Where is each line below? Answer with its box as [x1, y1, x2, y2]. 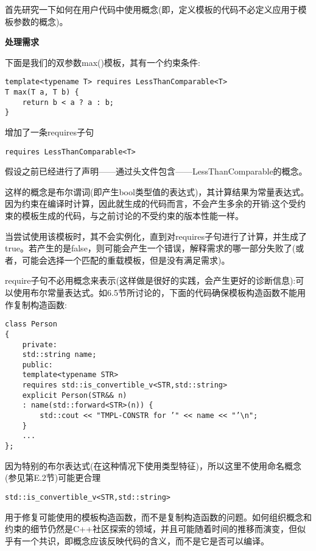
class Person [5, 320, 57, 329]
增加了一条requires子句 [5, 126, 94, 138]
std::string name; [22, 350, 97, 359]
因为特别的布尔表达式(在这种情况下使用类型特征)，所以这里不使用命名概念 [5, 459, 301, 472]
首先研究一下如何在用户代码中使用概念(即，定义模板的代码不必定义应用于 [5, 3, 298, 15]
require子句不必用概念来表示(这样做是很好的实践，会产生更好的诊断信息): [5, 274, 296, 287]
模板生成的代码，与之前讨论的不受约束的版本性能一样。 [21, 209, 244, 222]
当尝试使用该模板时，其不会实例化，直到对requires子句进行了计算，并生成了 [5, 229, 307, 242]
